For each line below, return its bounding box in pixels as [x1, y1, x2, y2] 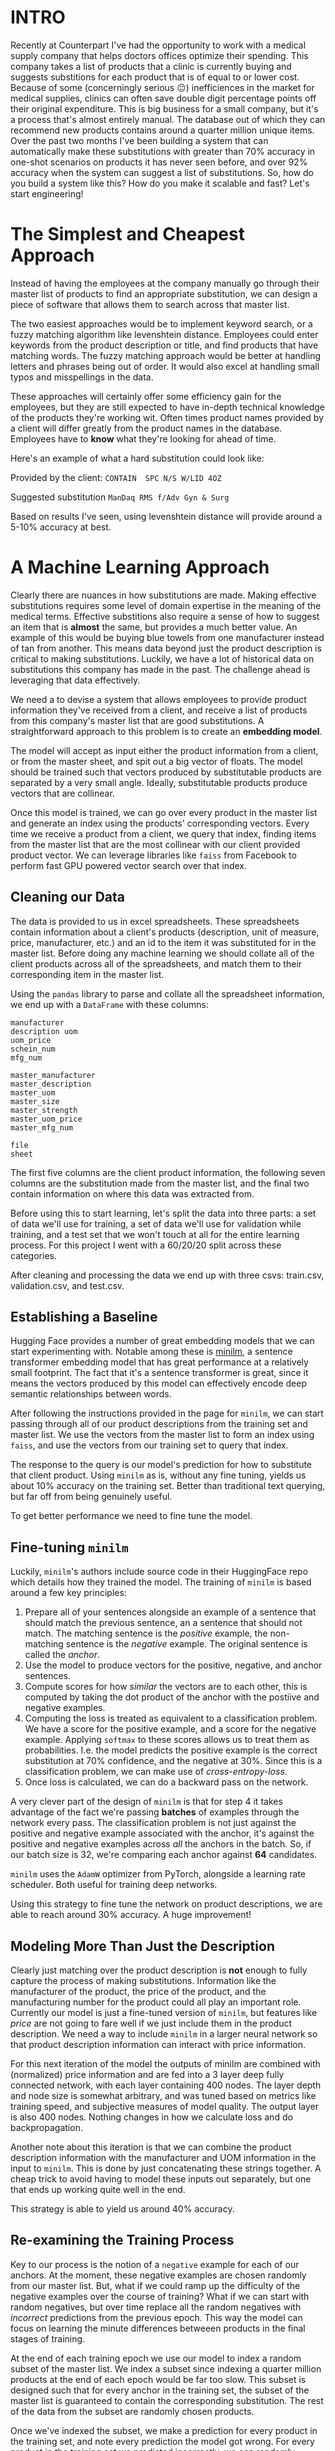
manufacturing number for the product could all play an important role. [10, 1996, 302, 2008]
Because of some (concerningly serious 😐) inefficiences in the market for [10, 81, 315, 93]
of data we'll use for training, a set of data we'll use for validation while [10, 1217, 302, 1230]
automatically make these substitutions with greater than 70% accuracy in [10, 145, 316, 157]
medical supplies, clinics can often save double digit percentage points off [10, 92, 317, 104]
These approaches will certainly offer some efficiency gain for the [10, 390, 282, 402]
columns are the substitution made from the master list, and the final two [10, 1177, 310, 1189]
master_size [10, 1096, 60, 1106]
